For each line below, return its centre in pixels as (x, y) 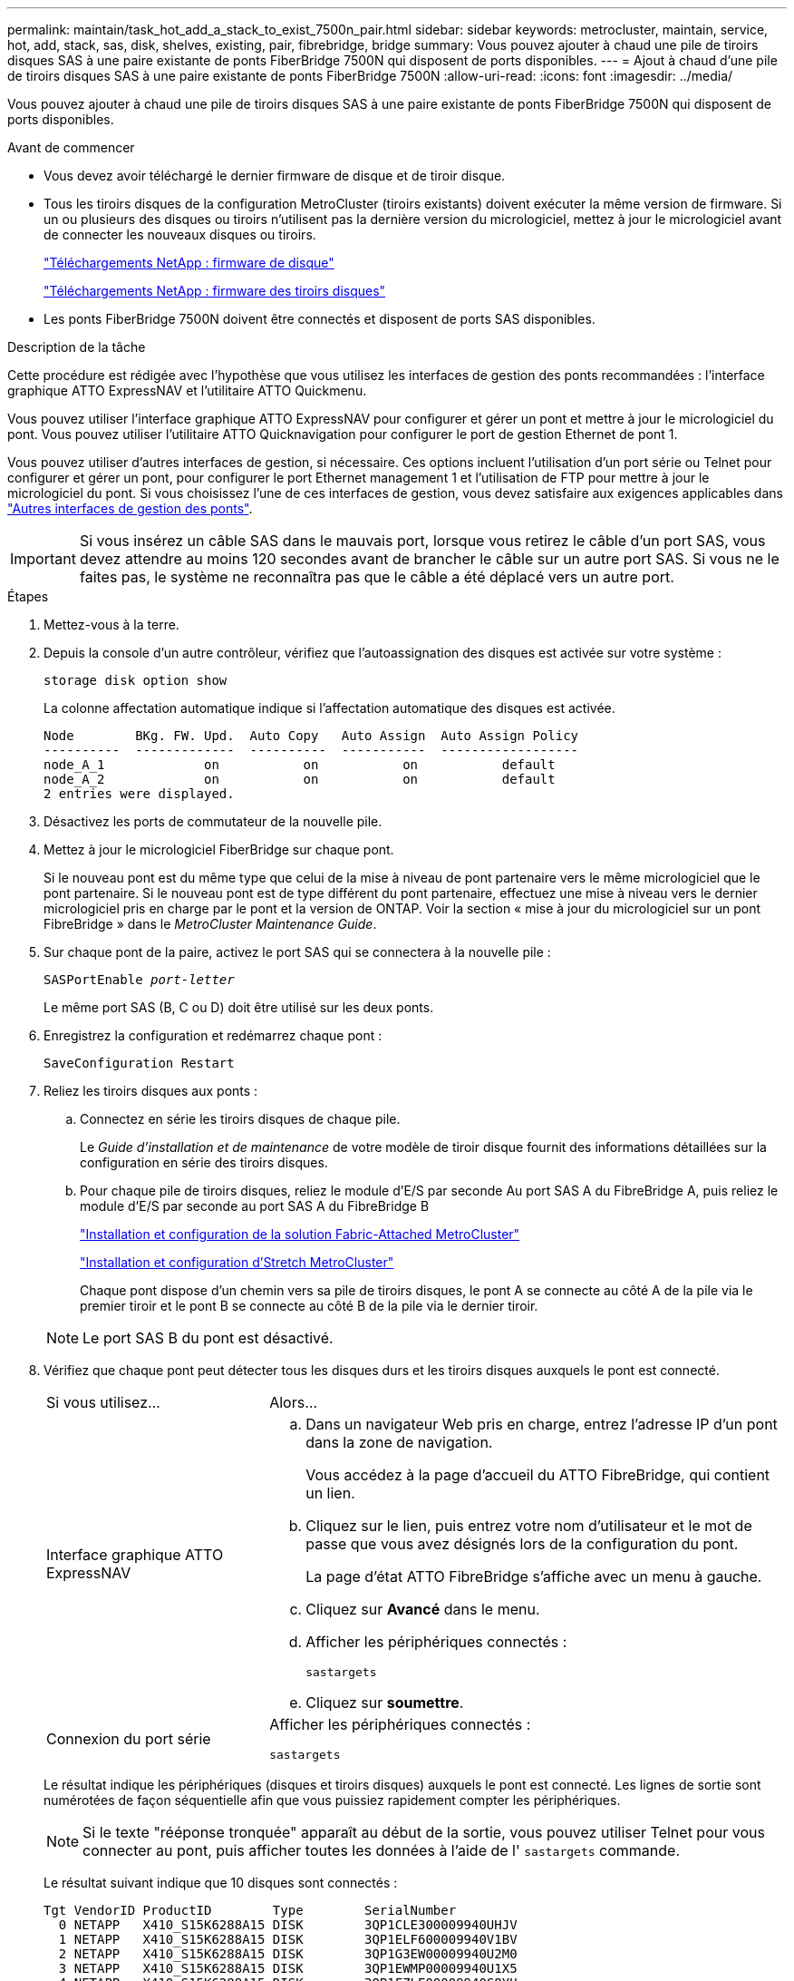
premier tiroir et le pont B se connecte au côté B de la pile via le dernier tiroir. (309, 1306)
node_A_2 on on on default (300, 779)
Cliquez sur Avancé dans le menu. (423, 1609)
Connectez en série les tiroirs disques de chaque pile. (240, 1119)
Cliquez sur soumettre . (385, 1703)
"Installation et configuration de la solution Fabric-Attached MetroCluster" (300, 1234)
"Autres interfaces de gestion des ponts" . (130, 508)
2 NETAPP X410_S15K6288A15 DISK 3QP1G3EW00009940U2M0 (288, 1954)
